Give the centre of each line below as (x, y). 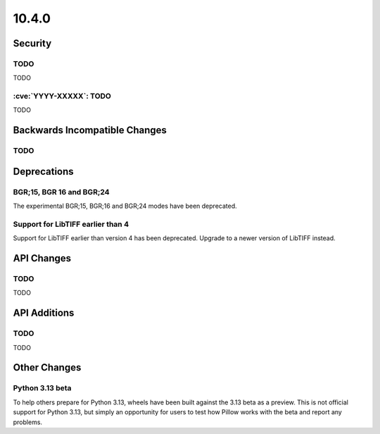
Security (32, 43)
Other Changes (47, 367)
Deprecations (43, 172)
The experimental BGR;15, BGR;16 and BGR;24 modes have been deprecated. (125, 206)
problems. (27, 422)
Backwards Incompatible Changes (90, 130)
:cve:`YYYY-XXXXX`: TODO (62, 97)
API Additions (44, 313)
